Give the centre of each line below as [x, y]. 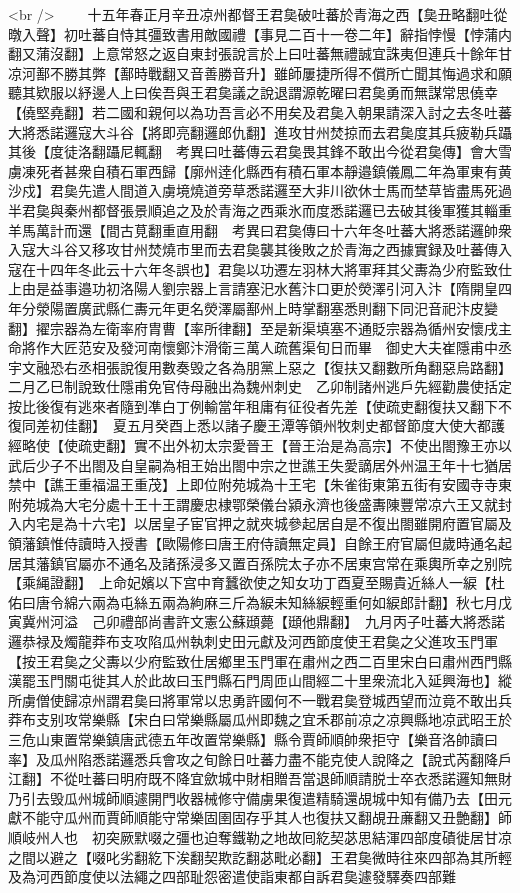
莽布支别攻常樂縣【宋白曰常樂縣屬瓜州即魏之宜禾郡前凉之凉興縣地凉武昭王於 [260, 719]
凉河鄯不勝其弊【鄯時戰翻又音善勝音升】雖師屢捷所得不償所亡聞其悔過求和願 [260, 72]
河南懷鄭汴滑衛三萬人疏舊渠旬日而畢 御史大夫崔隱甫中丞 [322, 347]
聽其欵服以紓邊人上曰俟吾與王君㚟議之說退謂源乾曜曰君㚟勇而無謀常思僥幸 [253, 92]
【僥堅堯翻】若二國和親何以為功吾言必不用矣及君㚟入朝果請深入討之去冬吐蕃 [260, 111]
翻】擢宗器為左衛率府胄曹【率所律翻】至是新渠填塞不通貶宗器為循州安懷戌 [253, 327]
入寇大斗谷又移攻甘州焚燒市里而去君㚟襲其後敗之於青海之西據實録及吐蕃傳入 [260, 249]
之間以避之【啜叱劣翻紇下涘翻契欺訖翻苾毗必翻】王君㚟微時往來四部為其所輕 [260, 856]
